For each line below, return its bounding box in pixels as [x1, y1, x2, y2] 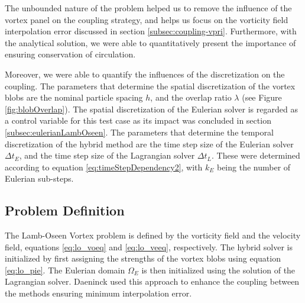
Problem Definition [5, 201, 125, 220]
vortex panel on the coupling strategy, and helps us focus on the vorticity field [5, 13, 288, 25]
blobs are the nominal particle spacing [5, 91, 143, 104]
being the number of [216, 160, 291, 173]
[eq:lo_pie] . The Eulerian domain [5, 263, 125, 276]
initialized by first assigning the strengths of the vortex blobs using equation [5, 252, 281, 265]
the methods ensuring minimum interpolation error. [5, 287, 192, 299]
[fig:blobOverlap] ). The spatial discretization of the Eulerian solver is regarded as [5, 102, 298, 115]
